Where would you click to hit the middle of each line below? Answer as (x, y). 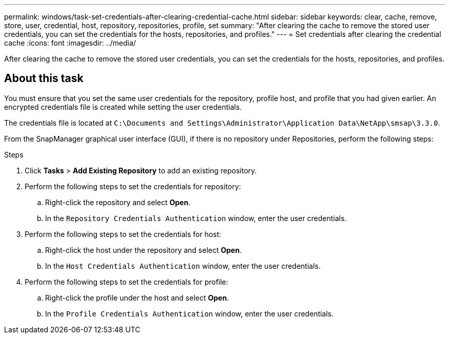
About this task (44, 78)
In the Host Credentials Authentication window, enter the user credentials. (183, 266)
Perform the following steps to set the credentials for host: (123, 234)
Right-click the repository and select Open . (118, 202)
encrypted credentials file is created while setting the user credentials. (123, 107)
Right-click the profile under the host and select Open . (137, 297)
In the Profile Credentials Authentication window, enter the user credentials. (189, 313)
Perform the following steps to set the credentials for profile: (127, 282)
